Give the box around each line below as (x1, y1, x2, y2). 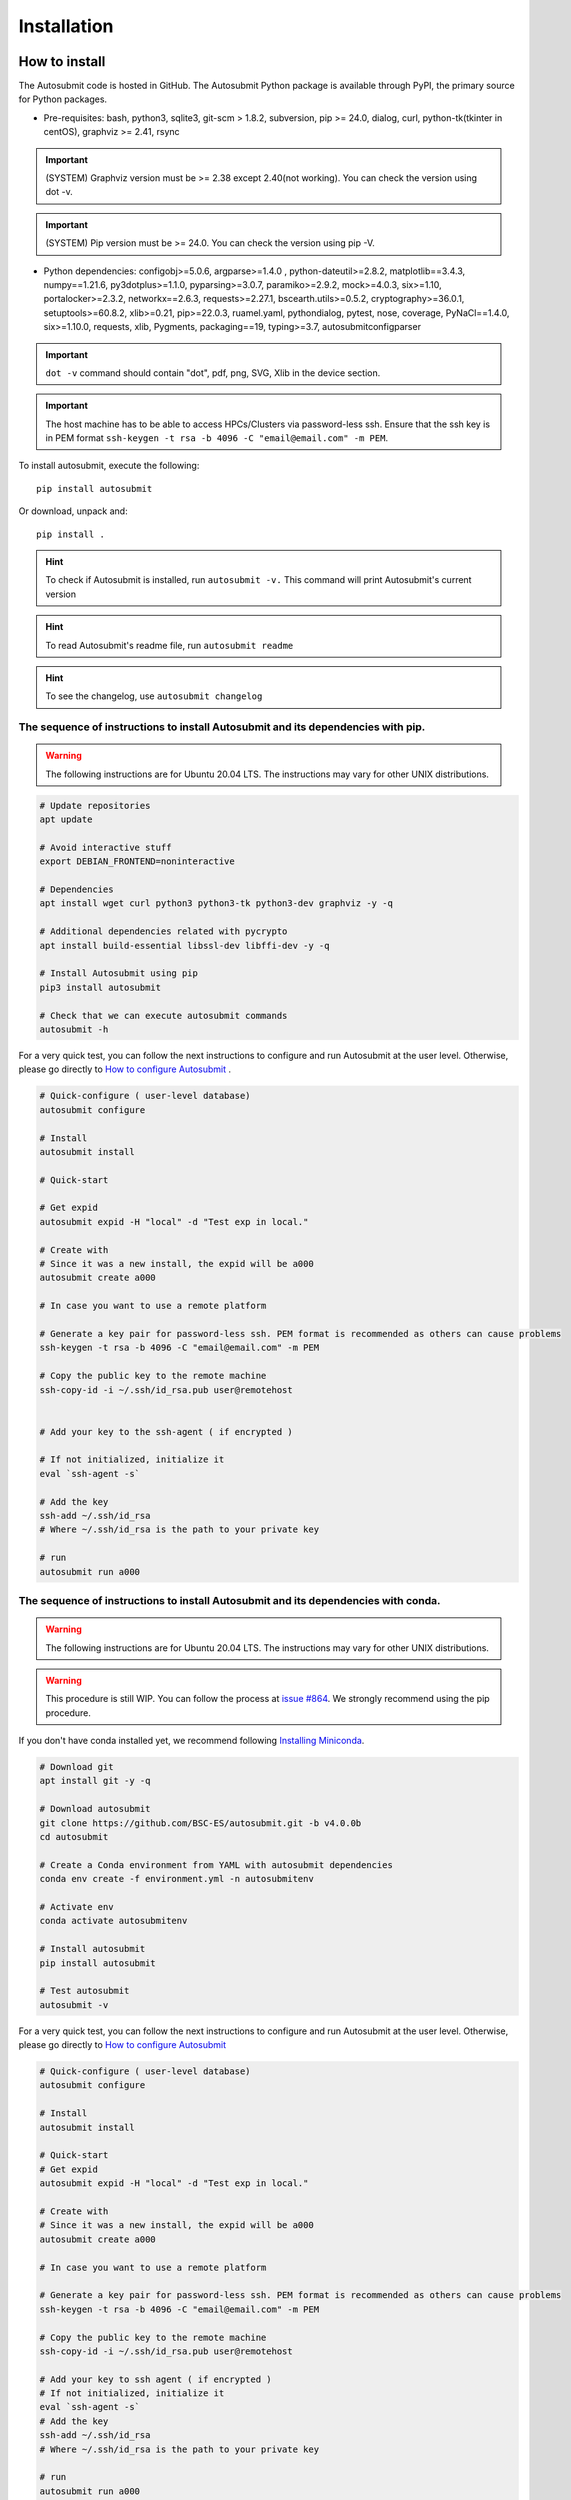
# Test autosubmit (39, 1985, 130, 1997)
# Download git (39, 1761, 114, 1773)
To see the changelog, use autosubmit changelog (45, 690, 263, 702)
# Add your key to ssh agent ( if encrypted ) (39, 2373, 272, 2385)
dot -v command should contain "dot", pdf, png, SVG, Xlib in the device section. (45, 366, 381, 379)
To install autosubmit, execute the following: (18, 460, 200, 472)
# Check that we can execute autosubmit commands (39, 1010, 288, 1021)
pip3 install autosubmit (39, 981, 162, 993)
